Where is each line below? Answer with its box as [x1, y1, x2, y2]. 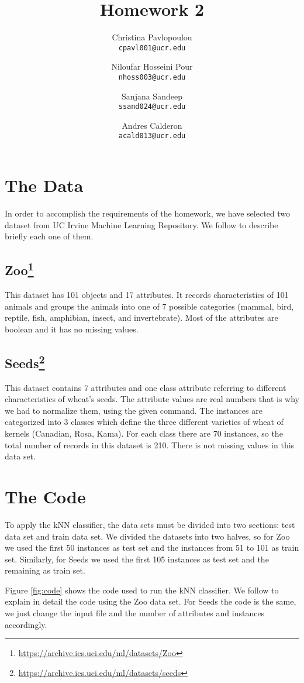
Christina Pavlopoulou [112, 31, 192, 43]
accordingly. [5, 618, 47, 630]
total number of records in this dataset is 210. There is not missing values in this [5, 438, 295, 451]
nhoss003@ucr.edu [118, 73, 186, 81]
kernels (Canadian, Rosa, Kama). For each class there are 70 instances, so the [5, 427, 283, 439]
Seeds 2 [5, 351, 45, 372]
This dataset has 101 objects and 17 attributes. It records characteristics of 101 [5, 289, 289, 301]
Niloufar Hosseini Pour [111, 60, 193, 73]
